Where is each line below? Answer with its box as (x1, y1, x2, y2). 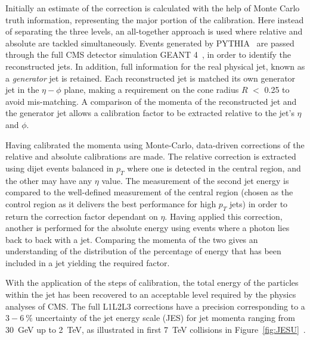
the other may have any (5, 174, 92, 186)
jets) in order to (230, 197, 288, 210)
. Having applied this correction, (165, 210, 283, 222)
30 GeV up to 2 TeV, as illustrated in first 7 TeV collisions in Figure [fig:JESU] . (5, 323, 306, 335)
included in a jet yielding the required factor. (5, 256, 170, 269)
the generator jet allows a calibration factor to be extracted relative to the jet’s (5, 107, 294, 119)
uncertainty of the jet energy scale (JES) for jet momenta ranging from (35, 311, 295, 324)
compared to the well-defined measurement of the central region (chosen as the (5, 186, 293, 198)
